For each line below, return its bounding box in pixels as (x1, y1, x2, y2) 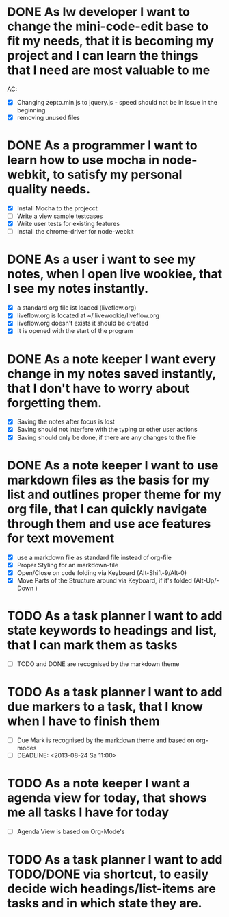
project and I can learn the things (7, 48, 198, 64)
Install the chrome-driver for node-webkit (16, 228, 135, 236)
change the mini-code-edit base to (7, 19, 209, 34)
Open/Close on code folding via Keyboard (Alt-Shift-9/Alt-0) (16, 568, 187, 576)
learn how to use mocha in (7, 152, 159, 168)
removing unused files (16, 114, 80, 121)
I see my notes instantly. (7, 281, 149, 297)
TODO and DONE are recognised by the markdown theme (16, 659, 180, 668)
